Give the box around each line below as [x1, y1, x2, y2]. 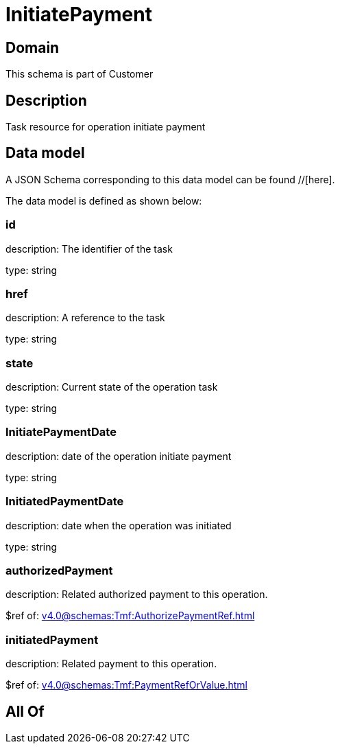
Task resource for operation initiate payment [5, 121, 206, 133]
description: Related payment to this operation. [5, 658, 217, 670]
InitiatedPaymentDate [5, 494, 124, 509]
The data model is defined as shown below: [5, 194, 202, 207]
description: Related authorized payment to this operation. [5, 588, 268, 601]
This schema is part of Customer [5, 68, 154, 80]
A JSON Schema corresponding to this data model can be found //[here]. [5, 173, 335, 185]
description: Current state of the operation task [5, 381, 218, 393]
